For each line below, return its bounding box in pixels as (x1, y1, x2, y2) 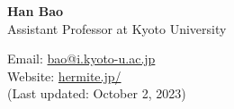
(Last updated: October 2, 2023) (7, 84, 186, 103)
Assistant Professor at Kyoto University (7, 19, 227, 38)
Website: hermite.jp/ (7, 66, 121, 85)
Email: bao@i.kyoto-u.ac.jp (7, 49, 156, 68)
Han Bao (7, 2, 64, 20)
